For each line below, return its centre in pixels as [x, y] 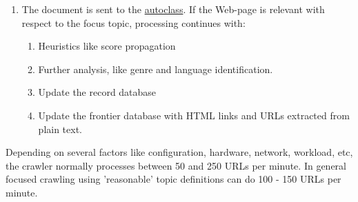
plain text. [60, 129]
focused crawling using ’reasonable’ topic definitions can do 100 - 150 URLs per [173, 179]
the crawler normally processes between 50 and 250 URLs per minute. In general [176, 165]
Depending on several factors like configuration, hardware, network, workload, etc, [179, 152]
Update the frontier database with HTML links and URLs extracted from [194, 115]
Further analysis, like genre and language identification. [156, 69]
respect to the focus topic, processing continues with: [133, 22]
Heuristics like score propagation [107, 46]
